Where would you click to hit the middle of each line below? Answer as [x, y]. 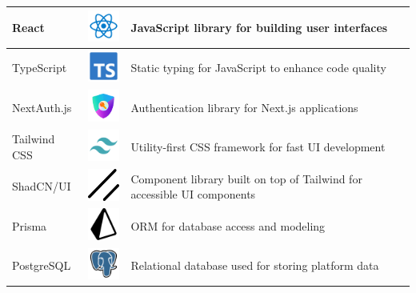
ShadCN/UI [42, 186]
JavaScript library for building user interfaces [259, 27]
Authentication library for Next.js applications [244, 107]
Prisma [30, 225]
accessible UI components [193, 194]
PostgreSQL [42, 265]
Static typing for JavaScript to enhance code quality [258, 68]
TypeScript [40, 68]
